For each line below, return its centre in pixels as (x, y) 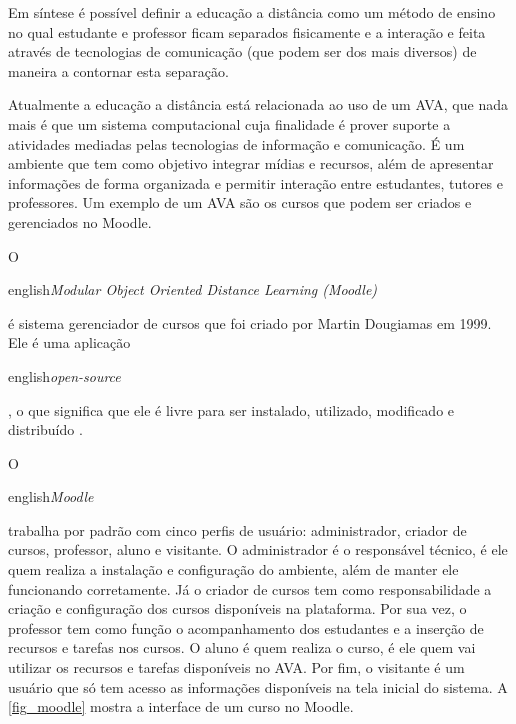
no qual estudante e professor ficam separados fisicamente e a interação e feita (247, 31)
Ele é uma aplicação (69, 342)
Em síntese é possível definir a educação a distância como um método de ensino (252, 12)
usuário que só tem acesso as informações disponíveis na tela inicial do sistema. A (258, 686)
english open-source (64, 375)
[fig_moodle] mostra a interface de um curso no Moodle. (181, 706)
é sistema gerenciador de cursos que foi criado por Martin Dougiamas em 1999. (250, 322)
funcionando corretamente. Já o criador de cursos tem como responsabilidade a (250, 588)
